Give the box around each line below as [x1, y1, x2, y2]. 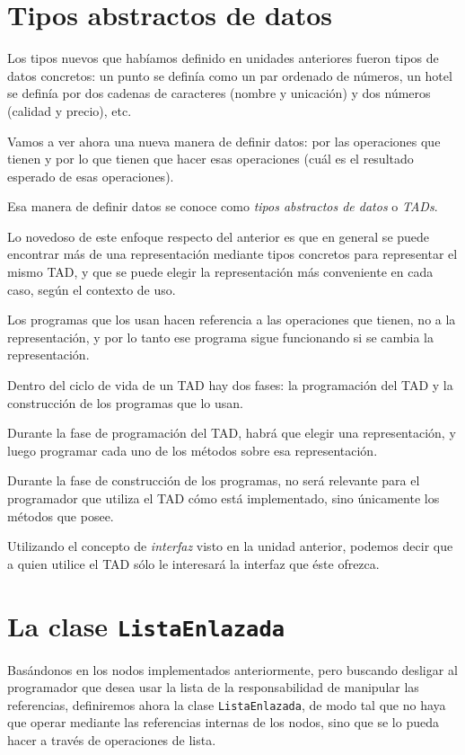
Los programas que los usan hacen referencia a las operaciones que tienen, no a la [7, 310, 456, 329]
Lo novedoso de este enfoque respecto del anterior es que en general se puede [7, 226, 430, 245]
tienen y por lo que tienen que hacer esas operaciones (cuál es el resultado [7, 149, 414, 168]
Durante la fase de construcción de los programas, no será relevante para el [7, 471, 420, 490]
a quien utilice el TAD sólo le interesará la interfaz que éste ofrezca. [7, 554, 380, 573]
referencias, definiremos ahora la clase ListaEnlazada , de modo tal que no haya [7, 695, 446, 714]
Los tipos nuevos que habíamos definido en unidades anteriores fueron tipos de [7, 49, 439, 67]
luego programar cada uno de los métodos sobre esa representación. [7, 440, 378, 459]
